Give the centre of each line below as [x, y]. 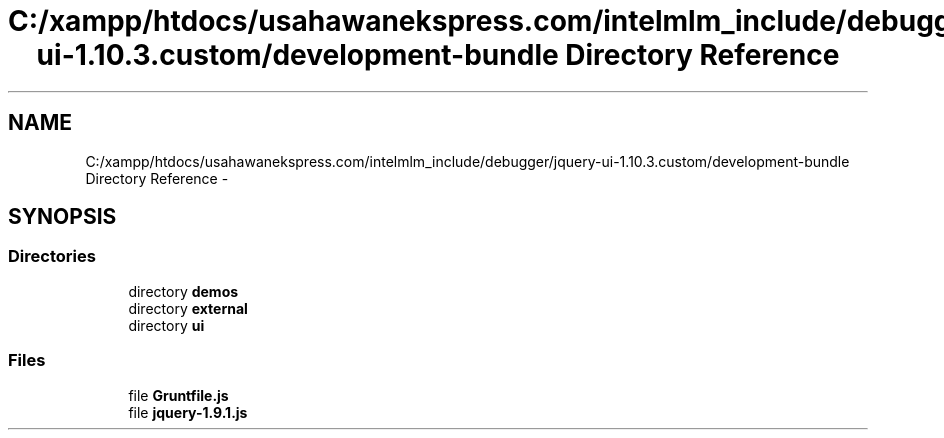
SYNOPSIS [62, 217]
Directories [52, 256]
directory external [188, 308]
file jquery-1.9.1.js [188, 412]
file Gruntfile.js [178, 395]
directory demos [183, 291]
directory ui [166, 325]
